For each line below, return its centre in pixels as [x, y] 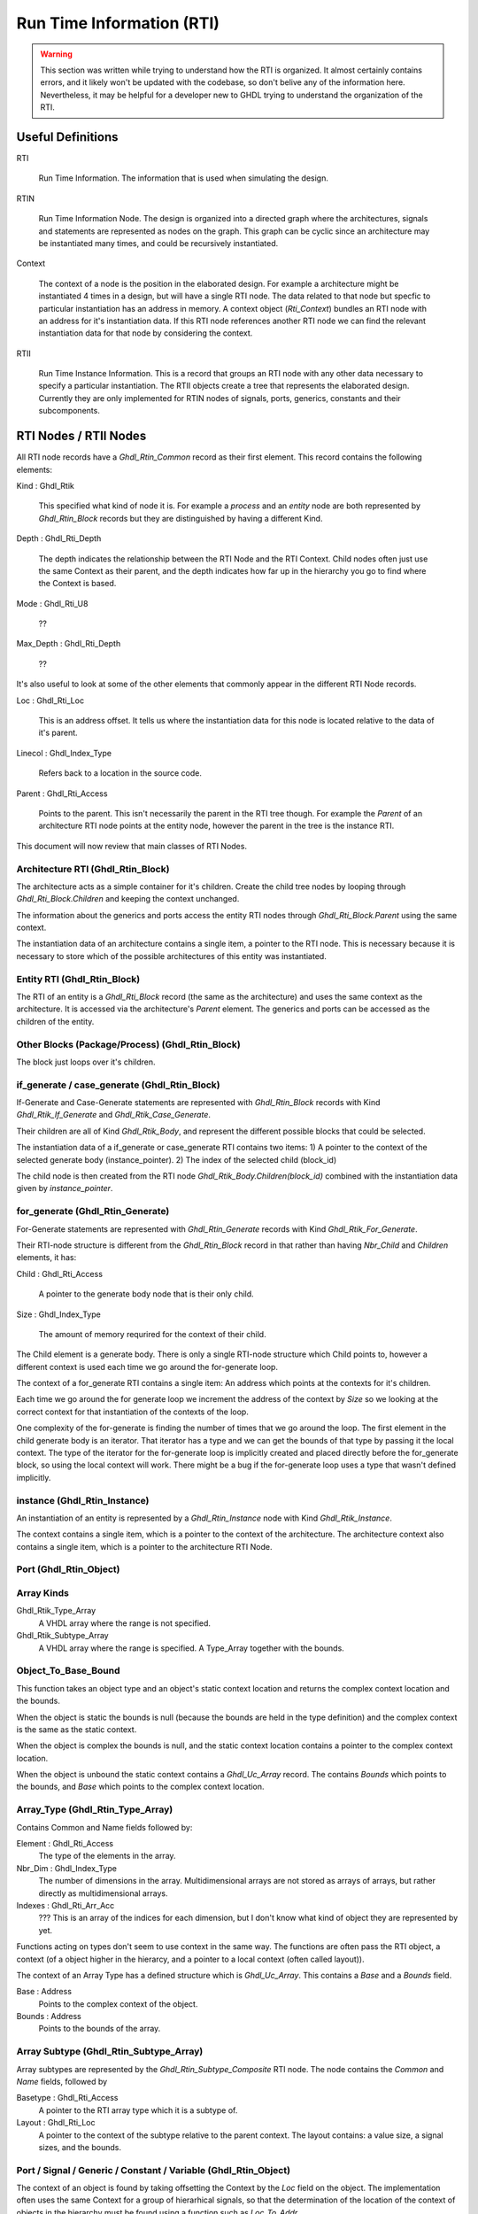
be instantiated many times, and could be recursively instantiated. [158, 243]
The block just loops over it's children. [86, 1062]
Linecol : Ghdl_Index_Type [64, 753]
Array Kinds [43, 1593]
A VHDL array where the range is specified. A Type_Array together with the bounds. [191, 1648]
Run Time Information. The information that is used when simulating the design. [184, 178]
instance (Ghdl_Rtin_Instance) [83, 1500]
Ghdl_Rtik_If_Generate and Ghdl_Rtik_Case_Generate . [114, 1115]
